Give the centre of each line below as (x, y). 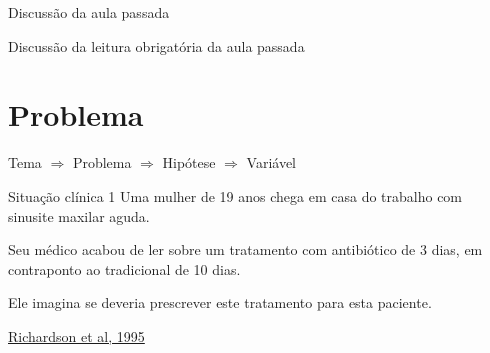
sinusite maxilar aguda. (79, 215)
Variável (271, 162)
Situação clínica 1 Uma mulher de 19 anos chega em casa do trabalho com (235, 195)
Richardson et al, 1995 (76, 335)
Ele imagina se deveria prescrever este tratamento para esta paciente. (220, 302)
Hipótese (189, 162)
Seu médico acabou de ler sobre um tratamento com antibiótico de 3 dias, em (245, 249)
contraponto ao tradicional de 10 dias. (124, 268)
